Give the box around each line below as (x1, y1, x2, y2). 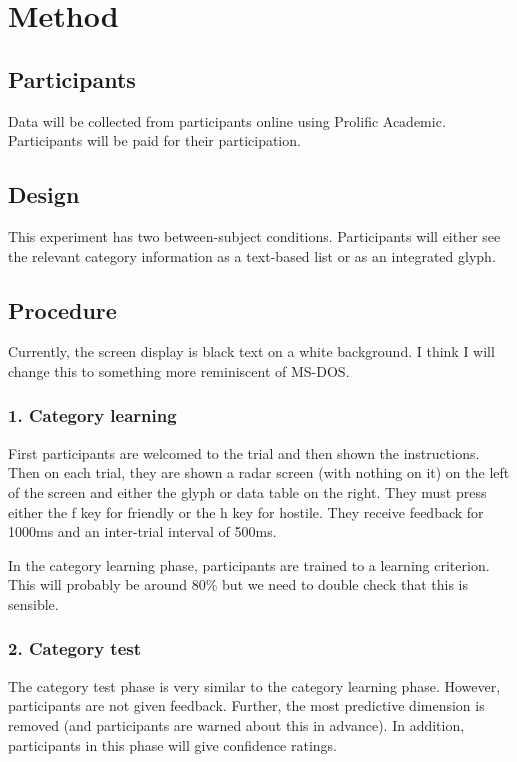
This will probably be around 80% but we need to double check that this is (8, 574, 468, 595)
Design (8, 179, 80, 210)
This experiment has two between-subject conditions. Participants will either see (8, 225, 501, 246)
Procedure (8, 294, 117, 325)
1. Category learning (8, 403, 177, 428)
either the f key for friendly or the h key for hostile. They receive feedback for (8, 501, 484, 522)
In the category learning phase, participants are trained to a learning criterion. (8, 554, 490, 575)
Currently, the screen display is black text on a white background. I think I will (8, 341, 495, 362)
